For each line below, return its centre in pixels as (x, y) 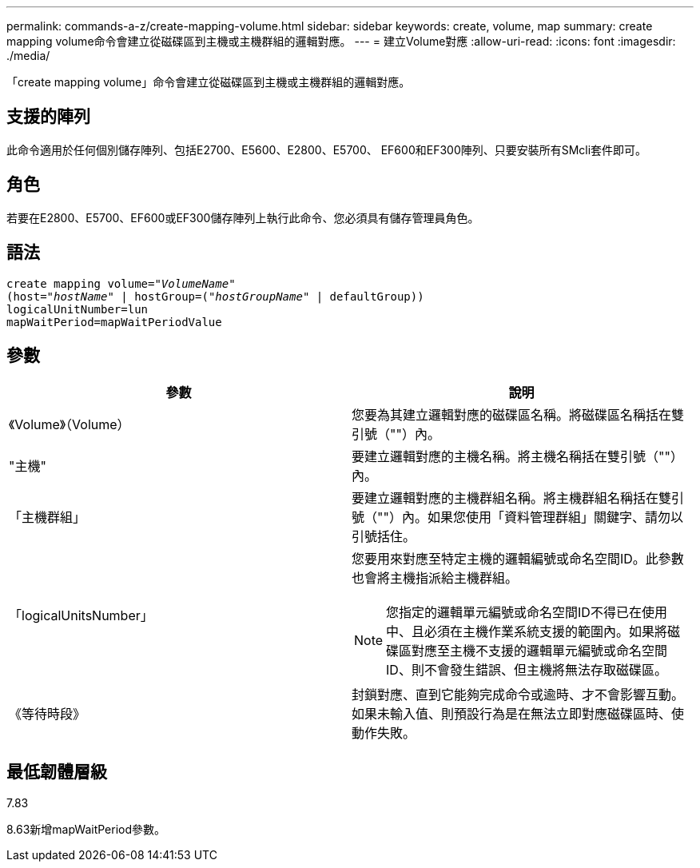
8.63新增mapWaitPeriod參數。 (86, 830)
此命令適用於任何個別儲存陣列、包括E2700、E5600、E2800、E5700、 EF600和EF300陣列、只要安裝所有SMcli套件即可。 (327, 149)
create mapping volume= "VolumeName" (121, 283)
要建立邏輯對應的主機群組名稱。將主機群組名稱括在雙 (512, 498)
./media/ (28, 56)
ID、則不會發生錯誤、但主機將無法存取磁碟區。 (527, 670)
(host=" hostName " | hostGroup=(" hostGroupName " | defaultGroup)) (215, 296)
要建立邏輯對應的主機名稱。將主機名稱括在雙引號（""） (517, 457)
